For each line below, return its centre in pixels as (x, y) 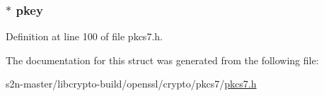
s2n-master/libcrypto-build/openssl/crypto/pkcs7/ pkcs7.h (131, 84)
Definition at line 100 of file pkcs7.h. (84, 36)
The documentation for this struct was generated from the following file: (162, 60)
